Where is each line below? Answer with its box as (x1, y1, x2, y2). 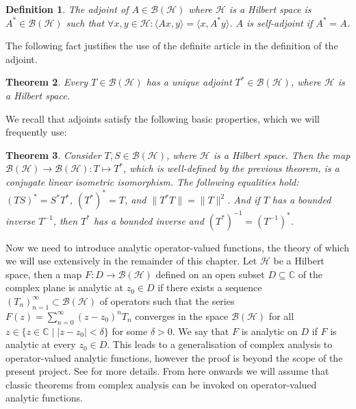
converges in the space (135, 308, 229, 323)
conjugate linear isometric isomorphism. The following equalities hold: (5, 174, 299, 188)
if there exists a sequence (157, 280, 262, 295)
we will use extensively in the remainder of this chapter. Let (5, 253, 257, 268)
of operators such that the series (99, 293, 235, 308)
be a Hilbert (273, 253, 325, 268)
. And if (227, 193, 260, 207)
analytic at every (5, 337, 76, 351)
